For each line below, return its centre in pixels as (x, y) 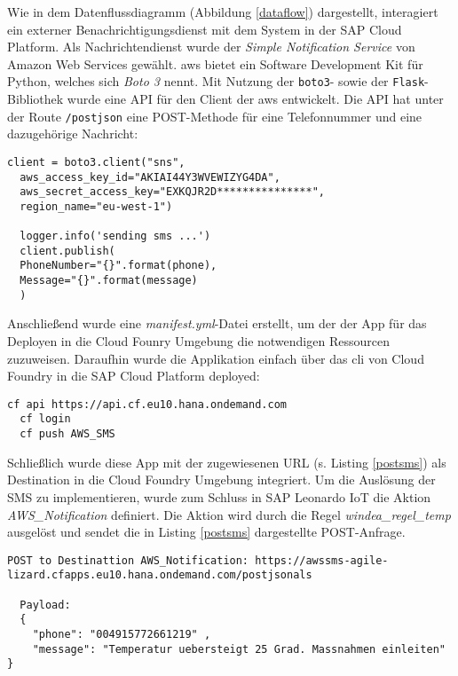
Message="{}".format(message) (109, 281)
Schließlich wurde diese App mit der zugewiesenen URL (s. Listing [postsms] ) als (227, 462)
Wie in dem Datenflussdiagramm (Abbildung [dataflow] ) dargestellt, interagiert (223, 12)
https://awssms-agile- (322, 560)
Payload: (45, 605)
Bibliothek (36, 99)
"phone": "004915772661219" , (122, 635)
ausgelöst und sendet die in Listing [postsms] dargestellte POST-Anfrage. (206, 532)
